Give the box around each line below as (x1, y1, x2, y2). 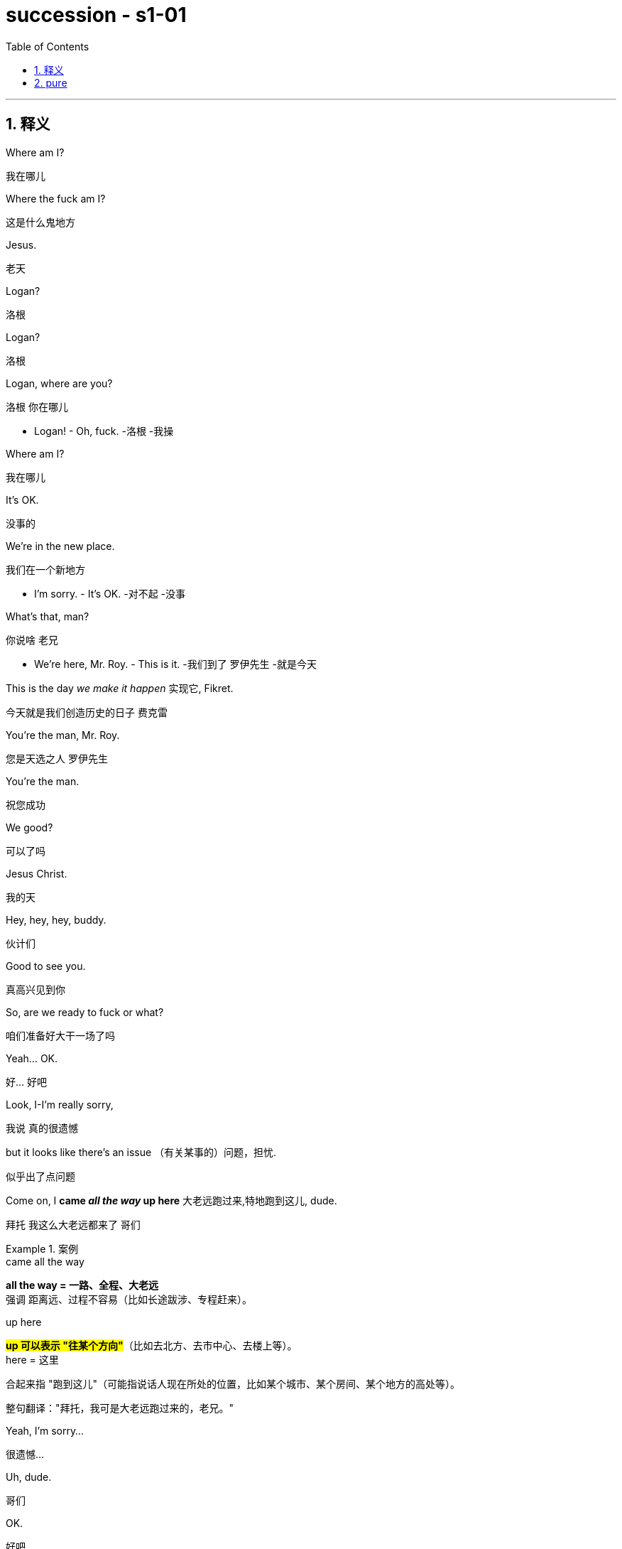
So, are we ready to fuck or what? (6, 1005, 164, 1018)
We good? (6, 821, 53, 833)
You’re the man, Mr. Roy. (6, 728, 120, 741)
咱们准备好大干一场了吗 (6, 1029, 115, 1042)
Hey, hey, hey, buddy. (6, 913, 107, 926)
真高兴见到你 (6, 983, 65, 995)
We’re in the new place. (6, 539, 115, 552)
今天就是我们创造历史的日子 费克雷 (6, 706, 168, 718)
